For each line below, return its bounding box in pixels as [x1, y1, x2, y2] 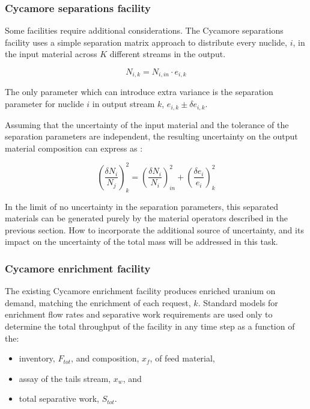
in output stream [92, 97, 155, 110]
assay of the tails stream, [19, 372, 111, 384]
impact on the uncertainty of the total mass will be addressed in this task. [5, 235, 278, 248]
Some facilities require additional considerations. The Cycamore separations [5, 24, 284, 37]
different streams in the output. [109, 48, 226, 60]
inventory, [19, 352, 55, 364]
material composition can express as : [5, 141, 143, 154]
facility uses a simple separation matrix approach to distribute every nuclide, [5, 35, 287, 48]
